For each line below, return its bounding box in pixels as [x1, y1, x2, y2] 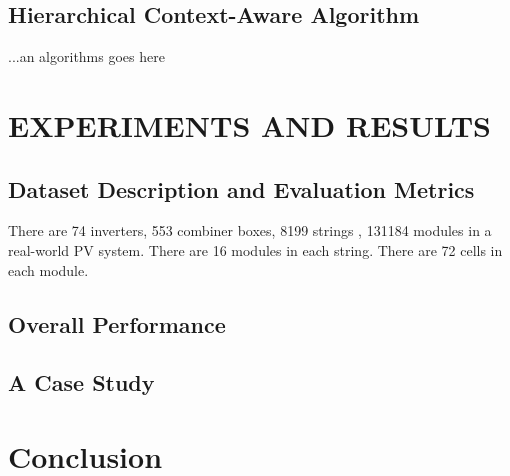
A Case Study [8, 367, 155, 398]
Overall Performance [8, 308, 226, 339]
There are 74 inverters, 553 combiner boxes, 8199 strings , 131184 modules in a [8, 220, 492, 241]
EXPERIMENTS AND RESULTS [8, 104, 491, 145]
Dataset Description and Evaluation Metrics [8, 173, 475, 204]
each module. [8, 259, 89, 280]
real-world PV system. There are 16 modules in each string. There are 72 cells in [8, 239, 503, 260]
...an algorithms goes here [8, 46, 165, 67]
